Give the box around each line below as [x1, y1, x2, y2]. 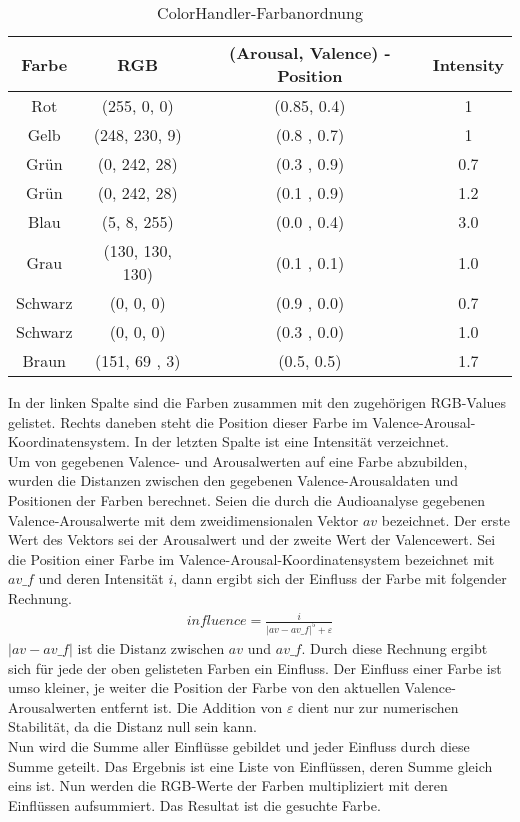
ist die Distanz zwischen [77, 637, 225, 658]
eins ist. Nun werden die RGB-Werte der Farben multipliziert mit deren [8, 775, 448, 796]
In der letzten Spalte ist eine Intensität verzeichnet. [134, 431, 450, 452]
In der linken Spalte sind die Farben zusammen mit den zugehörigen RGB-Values [8, 392, 507, 412]
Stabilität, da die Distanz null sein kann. [8, 716, 257, 737]
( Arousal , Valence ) [229, 41, 379, 64]
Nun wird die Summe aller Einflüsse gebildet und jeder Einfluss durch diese [8, 735, 470, 756]
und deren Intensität [38, 568, 164, 589]
